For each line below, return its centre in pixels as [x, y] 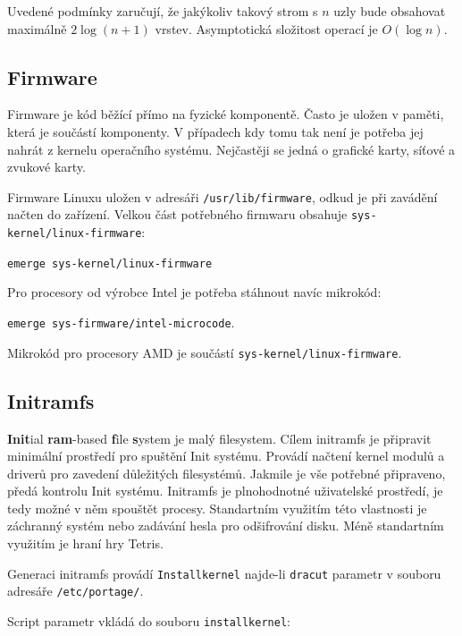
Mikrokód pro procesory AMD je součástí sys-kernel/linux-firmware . [205, 352]
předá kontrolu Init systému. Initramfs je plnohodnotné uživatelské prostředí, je [225, 491]
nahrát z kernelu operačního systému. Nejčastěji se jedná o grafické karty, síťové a [231, 149]
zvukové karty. [46, 167]
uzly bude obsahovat [390, 11]
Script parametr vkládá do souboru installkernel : [149, 620]
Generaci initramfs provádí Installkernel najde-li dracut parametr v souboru [224, 573]
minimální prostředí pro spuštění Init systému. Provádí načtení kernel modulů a [226, 456]
